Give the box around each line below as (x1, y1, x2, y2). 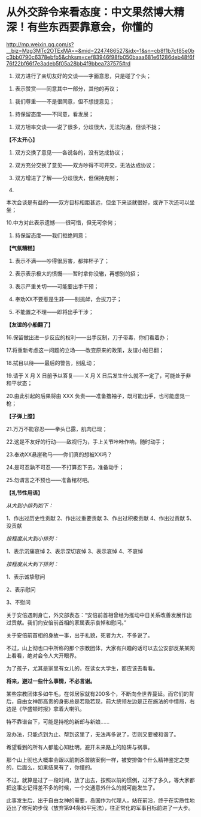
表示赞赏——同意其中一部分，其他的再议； (14, 85, 120, 92)
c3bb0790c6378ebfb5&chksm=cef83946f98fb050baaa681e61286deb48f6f (6, 53, 195, 61)
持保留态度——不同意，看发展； (14, 110, 94, 118)
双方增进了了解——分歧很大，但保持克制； (14, 174, 120, 181)
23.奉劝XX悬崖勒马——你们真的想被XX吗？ (6, 451, 112, 458)
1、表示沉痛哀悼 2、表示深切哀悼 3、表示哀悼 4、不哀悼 (6, 547, 144, 555)
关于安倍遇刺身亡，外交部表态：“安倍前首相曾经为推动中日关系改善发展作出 (6, 611, 193, 618)
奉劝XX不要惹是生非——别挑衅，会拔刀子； (14, 295, 122, 303)
